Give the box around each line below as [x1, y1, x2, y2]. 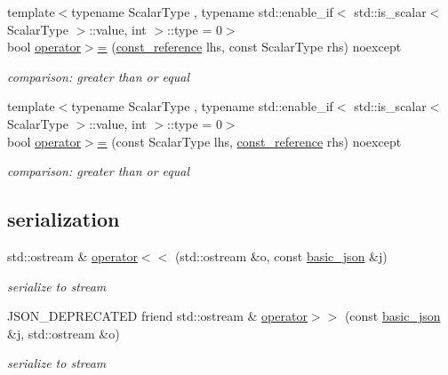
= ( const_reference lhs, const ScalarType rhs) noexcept [97, 37, 402, 56]
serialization [7, 205, 120, 233]
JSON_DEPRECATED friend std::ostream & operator [7, 307, 308, 325]
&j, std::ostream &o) [7, 323, 120, 342]
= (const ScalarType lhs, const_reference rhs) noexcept [97, 132, 402, 150]
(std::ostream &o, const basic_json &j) [174, 246, 388, 265]
